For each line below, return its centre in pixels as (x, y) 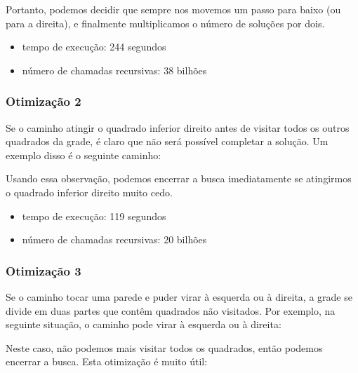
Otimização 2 (44, 101)
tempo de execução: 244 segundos (94, 47)
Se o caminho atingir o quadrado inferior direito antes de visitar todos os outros (178, 127)
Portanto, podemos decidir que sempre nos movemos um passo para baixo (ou (173, 9)
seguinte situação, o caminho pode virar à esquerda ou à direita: (144, 324)
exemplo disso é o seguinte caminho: (84, 155)
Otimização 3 (44, 270)
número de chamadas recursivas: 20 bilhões (114, 239)
